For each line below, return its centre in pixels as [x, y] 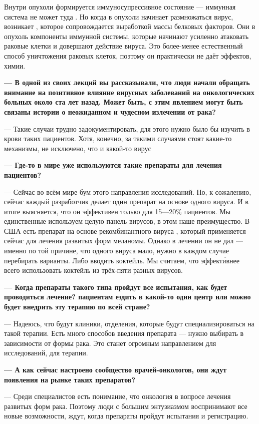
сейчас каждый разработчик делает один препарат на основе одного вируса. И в [126, 201]
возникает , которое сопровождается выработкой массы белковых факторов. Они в [130, 26]
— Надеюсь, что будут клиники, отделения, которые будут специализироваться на [129, 323]
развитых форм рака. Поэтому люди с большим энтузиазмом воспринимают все [126, 406]
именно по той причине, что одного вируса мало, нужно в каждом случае [116, 251]
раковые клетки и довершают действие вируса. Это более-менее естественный [123, 46]
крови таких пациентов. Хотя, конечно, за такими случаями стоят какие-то [118, 138]
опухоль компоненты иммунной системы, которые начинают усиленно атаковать [126, 36]
